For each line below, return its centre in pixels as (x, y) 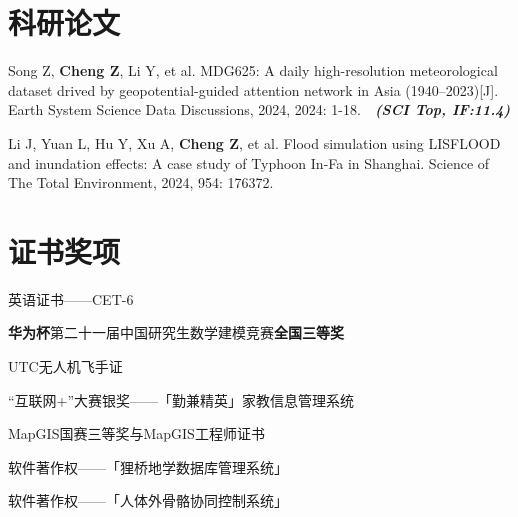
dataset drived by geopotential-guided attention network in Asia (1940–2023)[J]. (253, 89)
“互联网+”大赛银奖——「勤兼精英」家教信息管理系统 (181, 399)
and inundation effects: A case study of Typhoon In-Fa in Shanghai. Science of (249, 162)
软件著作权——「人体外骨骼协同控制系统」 (148, 500)
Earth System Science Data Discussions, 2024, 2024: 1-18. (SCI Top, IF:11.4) (259, 109)
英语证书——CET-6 (71, 298)
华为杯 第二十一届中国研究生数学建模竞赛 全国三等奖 (176, 332)
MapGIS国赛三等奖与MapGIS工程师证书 (136, 433)
